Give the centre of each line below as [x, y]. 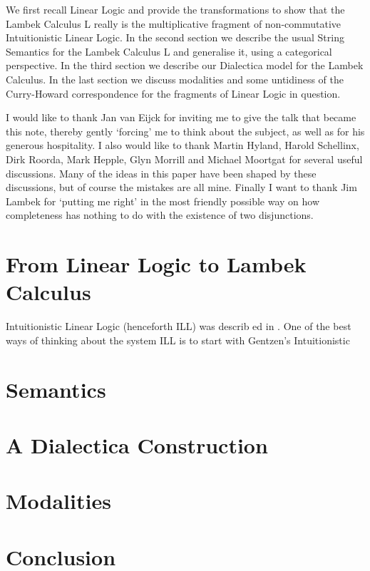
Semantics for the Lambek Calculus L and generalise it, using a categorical [169, 51]
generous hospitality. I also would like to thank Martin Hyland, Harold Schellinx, [183, 145]
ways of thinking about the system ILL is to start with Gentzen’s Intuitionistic [178, 340]
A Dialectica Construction [137, 444]
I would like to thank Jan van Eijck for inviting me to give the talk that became [181, 117]
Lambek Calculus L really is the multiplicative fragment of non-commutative [174, 23]
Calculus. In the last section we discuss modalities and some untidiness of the [175, 79]
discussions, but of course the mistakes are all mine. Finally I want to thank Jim [181, 187]
